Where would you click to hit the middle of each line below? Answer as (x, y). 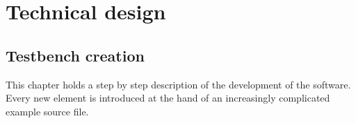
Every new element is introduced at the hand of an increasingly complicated (168, 98)
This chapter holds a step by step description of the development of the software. (178, 84)
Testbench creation (75, 55)
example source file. (47, 111)
